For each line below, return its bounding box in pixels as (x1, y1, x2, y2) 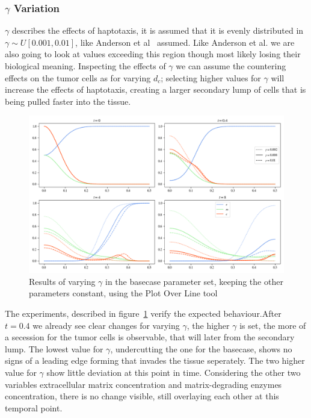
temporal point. (5, 401, 63, 414)
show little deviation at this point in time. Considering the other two (46, 366, 301, 378)
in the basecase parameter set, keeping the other (105, 275, 283, 287)
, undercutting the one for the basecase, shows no (110, 342, 292, 355)
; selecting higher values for (161, 71, 261, 84)
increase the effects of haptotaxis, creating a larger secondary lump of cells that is (5, 83, 306, 96)
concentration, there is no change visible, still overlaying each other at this (5, 390, 279, 402)
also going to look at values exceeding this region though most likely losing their (5, 48, 301, 60)
